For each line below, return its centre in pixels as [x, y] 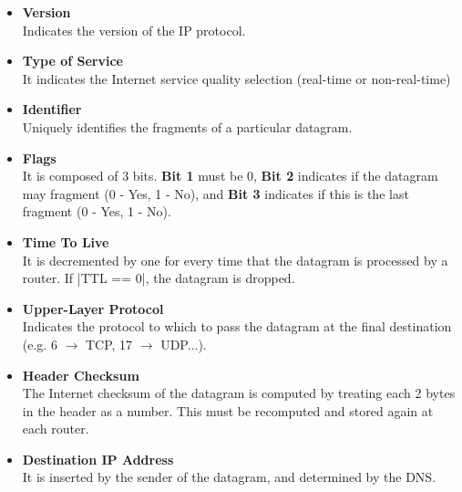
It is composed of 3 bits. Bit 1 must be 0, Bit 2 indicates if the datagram [230, 176]
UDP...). [184, 344]
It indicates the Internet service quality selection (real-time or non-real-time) [236, 78]
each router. [56, 429]
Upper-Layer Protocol [93, 308]
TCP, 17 [109, 344]
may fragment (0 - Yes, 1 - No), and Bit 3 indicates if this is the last [216, 193]
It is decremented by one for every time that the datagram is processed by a [235, 260]
